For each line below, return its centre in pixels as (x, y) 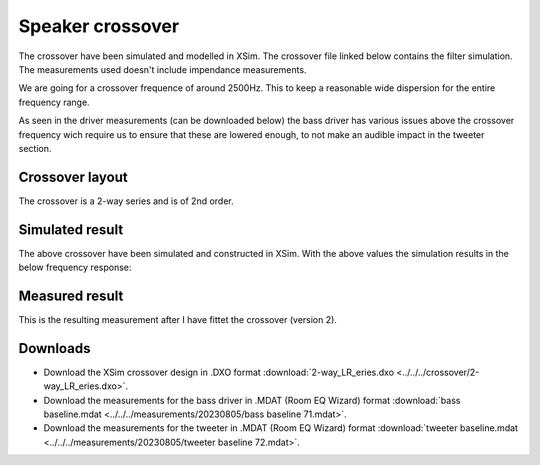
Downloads (54, 348)
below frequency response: (75, 267)
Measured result (71, 295)
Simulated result (71, 229)
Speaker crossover (99, 26)
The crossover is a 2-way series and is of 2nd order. (126, 201)
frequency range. (54, 102)
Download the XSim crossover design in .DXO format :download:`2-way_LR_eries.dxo (219, 372)
